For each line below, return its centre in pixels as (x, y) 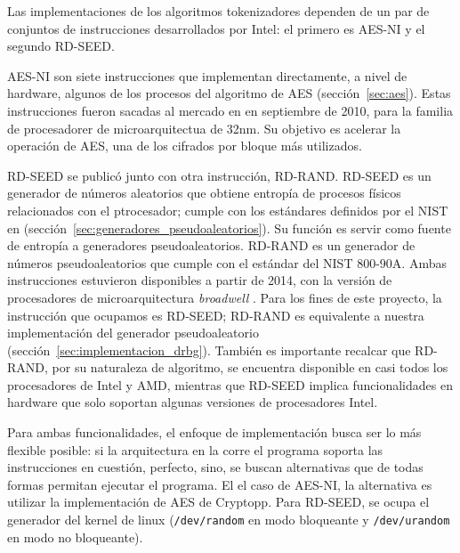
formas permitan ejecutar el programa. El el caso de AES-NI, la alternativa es (220, 484)
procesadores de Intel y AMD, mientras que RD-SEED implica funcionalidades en (230, 384)
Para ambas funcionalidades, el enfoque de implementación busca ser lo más (214, 432)
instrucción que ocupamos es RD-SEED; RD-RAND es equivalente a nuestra (216, 315)
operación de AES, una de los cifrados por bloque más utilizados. (185, 146)
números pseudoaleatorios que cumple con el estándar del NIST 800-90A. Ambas (227, 262)
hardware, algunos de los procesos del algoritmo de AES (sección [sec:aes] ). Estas (229, 93)
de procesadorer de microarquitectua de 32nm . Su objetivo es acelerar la (204, 128)
